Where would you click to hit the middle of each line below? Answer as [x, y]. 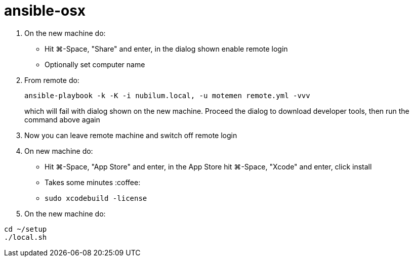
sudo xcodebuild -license [96, 198]
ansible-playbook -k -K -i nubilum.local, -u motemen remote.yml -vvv [167, 95]
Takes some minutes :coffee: [93, 182]
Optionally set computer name [95, 64]
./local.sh [26, 237]
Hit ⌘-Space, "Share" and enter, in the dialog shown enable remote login [166, 49]
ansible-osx [45, 11]
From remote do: [52, 80]
